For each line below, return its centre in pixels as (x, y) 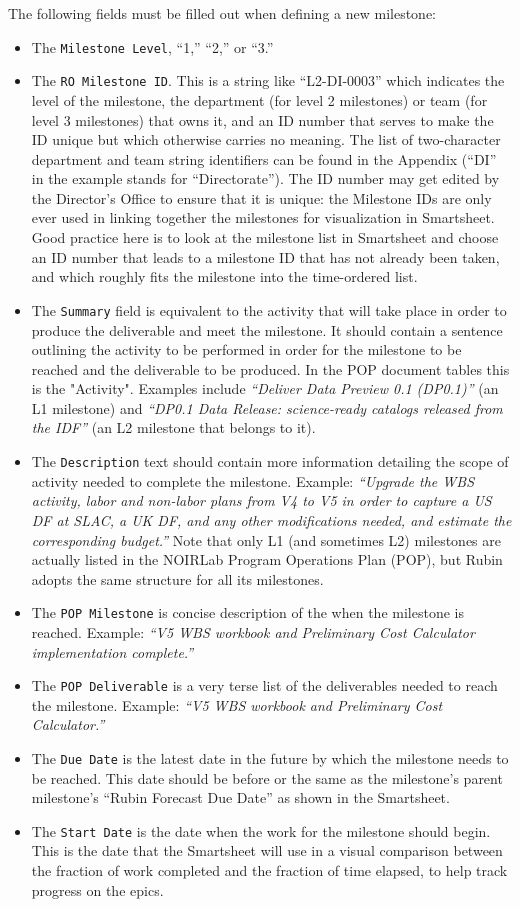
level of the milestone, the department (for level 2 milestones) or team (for (259, 99)
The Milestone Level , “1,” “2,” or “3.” (152, 46)
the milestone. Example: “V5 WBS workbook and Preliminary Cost (237, 704)
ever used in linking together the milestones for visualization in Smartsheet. (263, 217)
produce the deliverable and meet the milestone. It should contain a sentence (267, 329)
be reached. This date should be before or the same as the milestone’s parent (267, 777)
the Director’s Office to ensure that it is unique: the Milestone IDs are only (261, 197)
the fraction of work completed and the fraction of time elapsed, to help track (269, 870)
